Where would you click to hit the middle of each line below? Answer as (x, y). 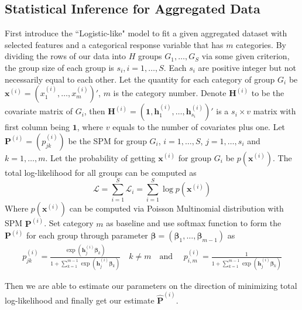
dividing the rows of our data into (66, 56)
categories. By (261, 44)
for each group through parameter (87, 235)
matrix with (274, 111)
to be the (268, 93)
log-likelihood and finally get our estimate (80, 300)
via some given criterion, (246, 56)
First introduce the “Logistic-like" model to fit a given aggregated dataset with (146, 33)
